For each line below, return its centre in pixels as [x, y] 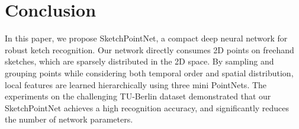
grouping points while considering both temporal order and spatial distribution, [149, 72]
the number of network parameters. [69, 119]
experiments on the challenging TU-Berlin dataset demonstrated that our [138, 96]
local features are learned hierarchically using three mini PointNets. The [136, 84]
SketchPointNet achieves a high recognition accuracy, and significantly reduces [147, 107]
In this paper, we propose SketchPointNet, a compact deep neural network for [146, 38]
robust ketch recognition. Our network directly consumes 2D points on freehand [149, 49]
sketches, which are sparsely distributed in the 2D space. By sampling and [139, 61]
